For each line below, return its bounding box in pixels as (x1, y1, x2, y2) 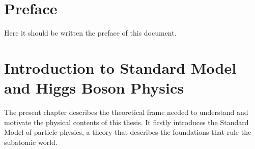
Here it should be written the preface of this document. (4, 27, 177, 38)
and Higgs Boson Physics (4, 77, 184, 98)
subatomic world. (4, 136, 58, 147)
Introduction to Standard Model (4, 57, 237, 78)
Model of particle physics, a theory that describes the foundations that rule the (4, 127, 251, 137)
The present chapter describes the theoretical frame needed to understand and (4, 107, 248, 117)
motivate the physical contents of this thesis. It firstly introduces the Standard (4, 116, 249, 127)
